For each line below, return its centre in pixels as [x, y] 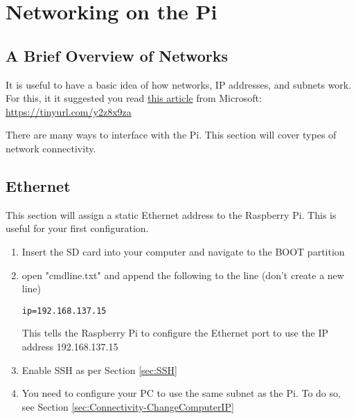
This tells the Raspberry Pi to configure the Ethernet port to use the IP [175, 333]
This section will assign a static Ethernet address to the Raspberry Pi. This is [171, 214]
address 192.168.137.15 [70, 346]
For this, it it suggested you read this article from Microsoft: [134, 98]
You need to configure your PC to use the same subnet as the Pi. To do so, [181, 393]
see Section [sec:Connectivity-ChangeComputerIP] [128, 406]
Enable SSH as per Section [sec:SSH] [99, 369]
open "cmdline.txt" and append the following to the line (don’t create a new [183, 275]
